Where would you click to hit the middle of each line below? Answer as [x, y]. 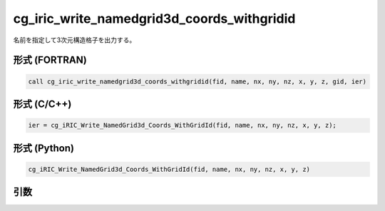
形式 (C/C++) [42, 104]
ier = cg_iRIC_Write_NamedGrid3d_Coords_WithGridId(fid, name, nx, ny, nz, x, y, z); [182, 125]
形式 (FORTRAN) [50, 60]
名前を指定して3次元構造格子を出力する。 [75, 40]
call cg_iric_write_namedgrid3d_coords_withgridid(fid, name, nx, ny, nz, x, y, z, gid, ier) [197, 81]
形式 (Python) [44, 148]
